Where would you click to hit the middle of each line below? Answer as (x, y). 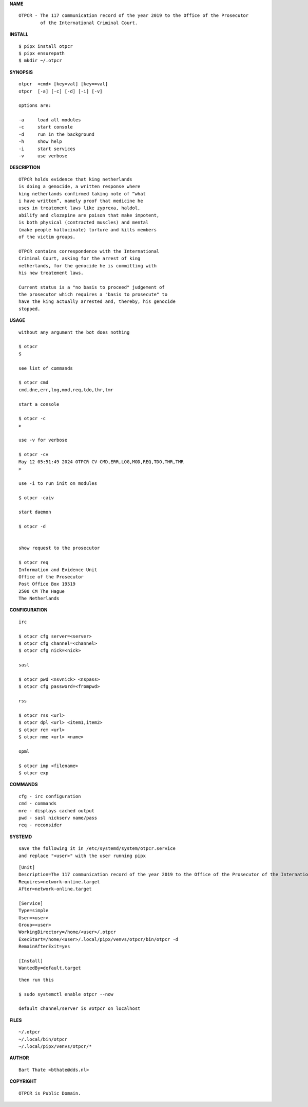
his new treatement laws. (51, 273)
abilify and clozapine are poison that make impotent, (89, 215)
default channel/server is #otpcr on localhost (80, 1009)
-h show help (40, 142)
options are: (35, 106)
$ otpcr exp (34, 773)
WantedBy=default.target (50, 968)
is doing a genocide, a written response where (80, 187)
